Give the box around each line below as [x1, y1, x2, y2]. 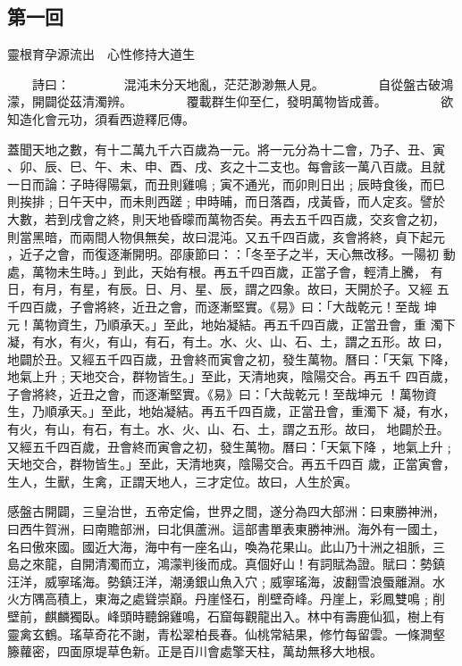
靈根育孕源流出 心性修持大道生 [7, 45, 195, 63]
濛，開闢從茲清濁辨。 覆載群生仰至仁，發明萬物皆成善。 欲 [7, 92, 454, 111]
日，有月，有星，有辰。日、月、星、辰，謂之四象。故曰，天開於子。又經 [7, 279, 433, 298]
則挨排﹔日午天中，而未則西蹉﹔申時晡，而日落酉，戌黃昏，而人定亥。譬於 [7, 192, 445, 211]
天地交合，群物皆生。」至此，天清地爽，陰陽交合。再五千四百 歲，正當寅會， [7, 454, 456, 473]
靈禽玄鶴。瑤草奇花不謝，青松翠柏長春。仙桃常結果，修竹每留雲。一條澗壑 [7, 624, 445, 643]
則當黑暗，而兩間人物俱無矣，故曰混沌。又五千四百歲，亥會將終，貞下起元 [7, 227, 445, 246]
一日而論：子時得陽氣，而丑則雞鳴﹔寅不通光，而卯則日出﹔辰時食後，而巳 [7, 174, 445, 193]
